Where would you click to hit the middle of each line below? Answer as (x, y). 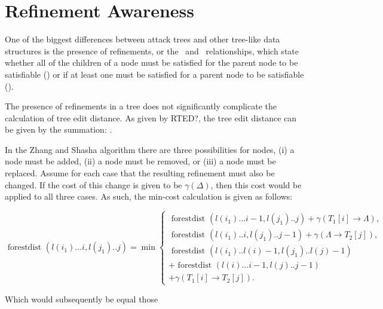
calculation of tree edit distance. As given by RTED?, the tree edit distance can (151, 117)
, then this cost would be (256, 184)
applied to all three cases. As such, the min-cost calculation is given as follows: (149, 196)
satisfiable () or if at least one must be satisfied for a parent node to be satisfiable (154, 74)
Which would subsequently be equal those (82, 299)
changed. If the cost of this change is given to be (94, 184)
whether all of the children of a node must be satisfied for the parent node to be (151, 62)
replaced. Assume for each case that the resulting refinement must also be (140, 173)
